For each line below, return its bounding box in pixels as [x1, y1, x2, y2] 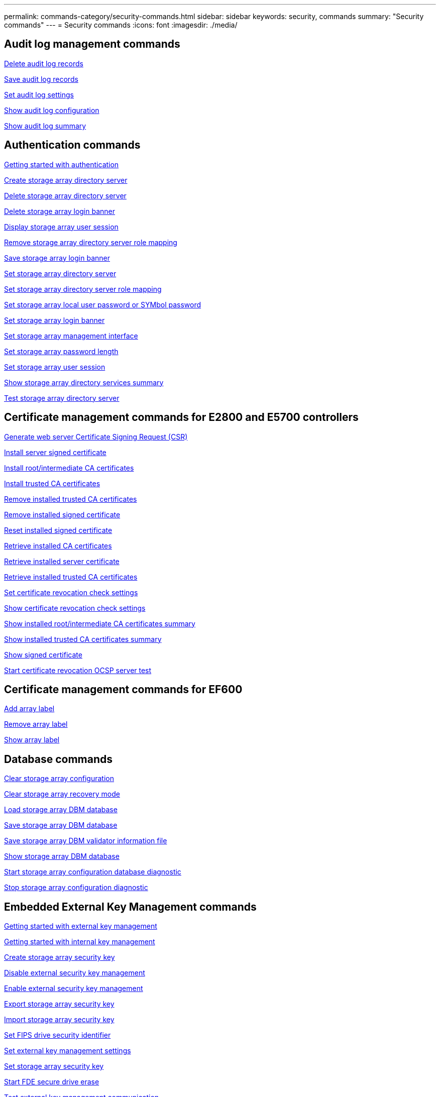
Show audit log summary [4, 121, 86, 130]
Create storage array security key [4, 953, 115, 962]
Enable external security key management [4, 984, 143, 993]
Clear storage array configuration [4, 774, 114, 783]
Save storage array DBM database [4, 821, 118, 830]
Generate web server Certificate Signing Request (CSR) [4, 432, 188, 441]
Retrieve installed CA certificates [4, 541, 112, 550]
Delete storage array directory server [4, 191, 127, 200]
